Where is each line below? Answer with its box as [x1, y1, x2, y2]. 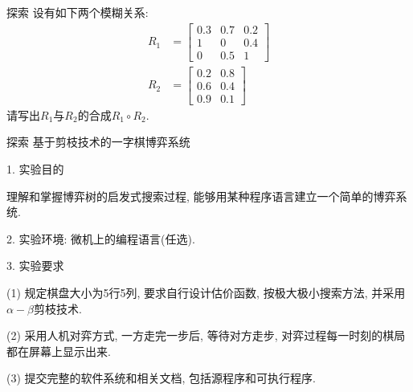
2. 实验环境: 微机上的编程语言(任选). [6, 230, 195, 247]
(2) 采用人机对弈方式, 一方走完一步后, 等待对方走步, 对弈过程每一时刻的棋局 [6, 327, 406, 344]
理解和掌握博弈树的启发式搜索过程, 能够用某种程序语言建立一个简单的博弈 [6, 187, 396, 204]
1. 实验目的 [6, 161, 64, 178]
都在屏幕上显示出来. [6, 342, 111, 359]
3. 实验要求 [6, 257, 64, 274]
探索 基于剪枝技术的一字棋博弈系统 [6, 133, 190, 150]
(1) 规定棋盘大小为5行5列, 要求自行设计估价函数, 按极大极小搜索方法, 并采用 [6, 284, 406, 300]
